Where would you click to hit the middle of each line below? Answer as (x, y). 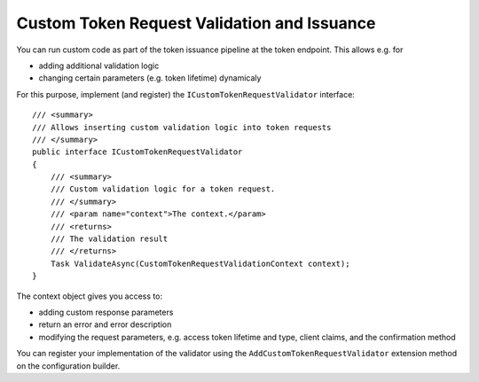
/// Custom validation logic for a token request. (163, 189)
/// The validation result (109, 239)
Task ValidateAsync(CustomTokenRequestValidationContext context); (200, 263)
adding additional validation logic (99, 66)
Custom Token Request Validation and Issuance (196, 23)
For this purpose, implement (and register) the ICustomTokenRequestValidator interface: (185, 94)
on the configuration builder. (68, 366)
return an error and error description (105, 324)
